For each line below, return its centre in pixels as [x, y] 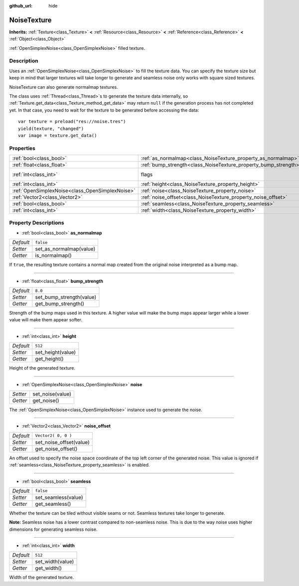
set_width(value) [55, 562]
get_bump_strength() [60, 304]
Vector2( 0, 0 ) [54, 436]
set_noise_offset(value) [62, 442]
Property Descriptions [37, 223]
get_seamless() [53, 504]
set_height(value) [56, 352]
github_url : [21, 6]
